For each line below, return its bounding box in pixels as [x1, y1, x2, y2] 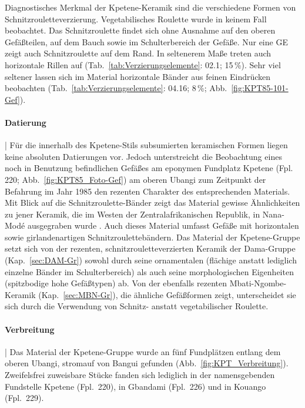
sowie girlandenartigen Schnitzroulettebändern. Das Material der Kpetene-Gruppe [5, 230, 300, 243]
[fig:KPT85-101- [231, 82, 289, 94]
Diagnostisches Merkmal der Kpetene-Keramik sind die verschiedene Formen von [5, 1, 296, 13]
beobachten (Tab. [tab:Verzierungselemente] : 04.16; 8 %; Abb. [5, 82, 227, 94]
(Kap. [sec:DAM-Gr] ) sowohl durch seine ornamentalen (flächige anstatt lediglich [5, 254, 297, 266]
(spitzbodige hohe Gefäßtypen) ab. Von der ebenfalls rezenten [5, 277, 227, 289]
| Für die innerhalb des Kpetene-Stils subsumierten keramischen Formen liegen [5, 139, 288, 151]
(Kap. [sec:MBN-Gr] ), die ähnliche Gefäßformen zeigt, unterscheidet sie [38, 288, 296, 300]
